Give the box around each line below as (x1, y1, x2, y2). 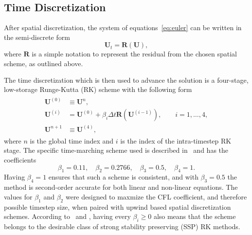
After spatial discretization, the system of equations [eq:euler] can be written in (4, 22, 242, 33)
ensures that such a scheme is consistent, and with (48, 172, 198, 182)
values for (4, 191, 33, 201)
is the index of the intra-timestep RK (120, 135, 232, 145)
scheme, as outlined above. (4, 58, 83, 68)
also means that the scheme (153, 211, 236, 221)
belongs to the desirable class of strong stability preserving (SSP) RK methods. (4, 221, 240, 231)
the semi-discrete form (4, 32, 70, 42)
